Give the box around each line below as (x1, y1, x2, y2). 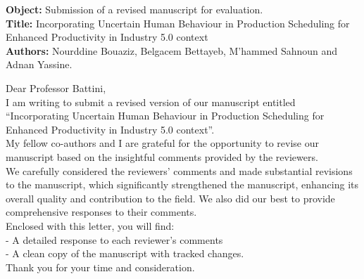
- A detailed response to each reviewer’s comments (6, 232, 223, 247)
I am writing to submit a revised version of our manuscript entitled (6, 94, 296, 109)
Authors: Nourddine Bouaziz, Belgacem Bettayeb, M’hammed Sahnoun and (6, 43, 338, 58)
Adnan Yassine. (6, 57, 73, 72)
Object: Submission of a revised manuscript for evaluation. (6, 2, 263, 16)
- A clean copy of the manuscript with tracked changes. (6, 246, 244, 261)
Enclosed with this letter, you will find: (6, 218, 175, 233)
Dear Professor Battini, (6, 80, 106, 95)
